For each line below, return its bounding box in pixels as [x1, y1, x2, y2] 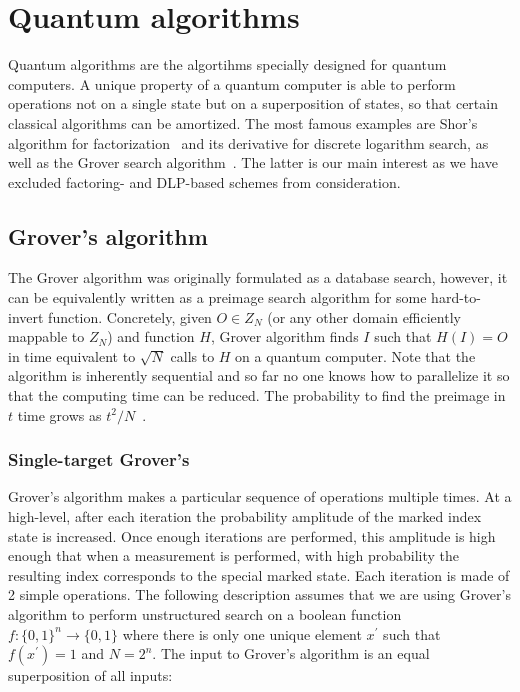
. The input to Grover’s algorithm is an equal [152, 643, 430, 664]
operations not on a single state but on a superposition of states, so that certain [8, 93, 498, 114]
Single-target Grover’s [8, 447, 190, 472]
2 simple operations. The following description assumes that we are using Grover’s [8, 584, 511, 605]
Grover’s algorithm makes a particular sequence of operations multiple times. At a [8, 486, 512, 507]
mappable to [8, 326, 85, 347]
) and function [107, 326, 195, 347]
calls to [170, 345, 215, 366]
